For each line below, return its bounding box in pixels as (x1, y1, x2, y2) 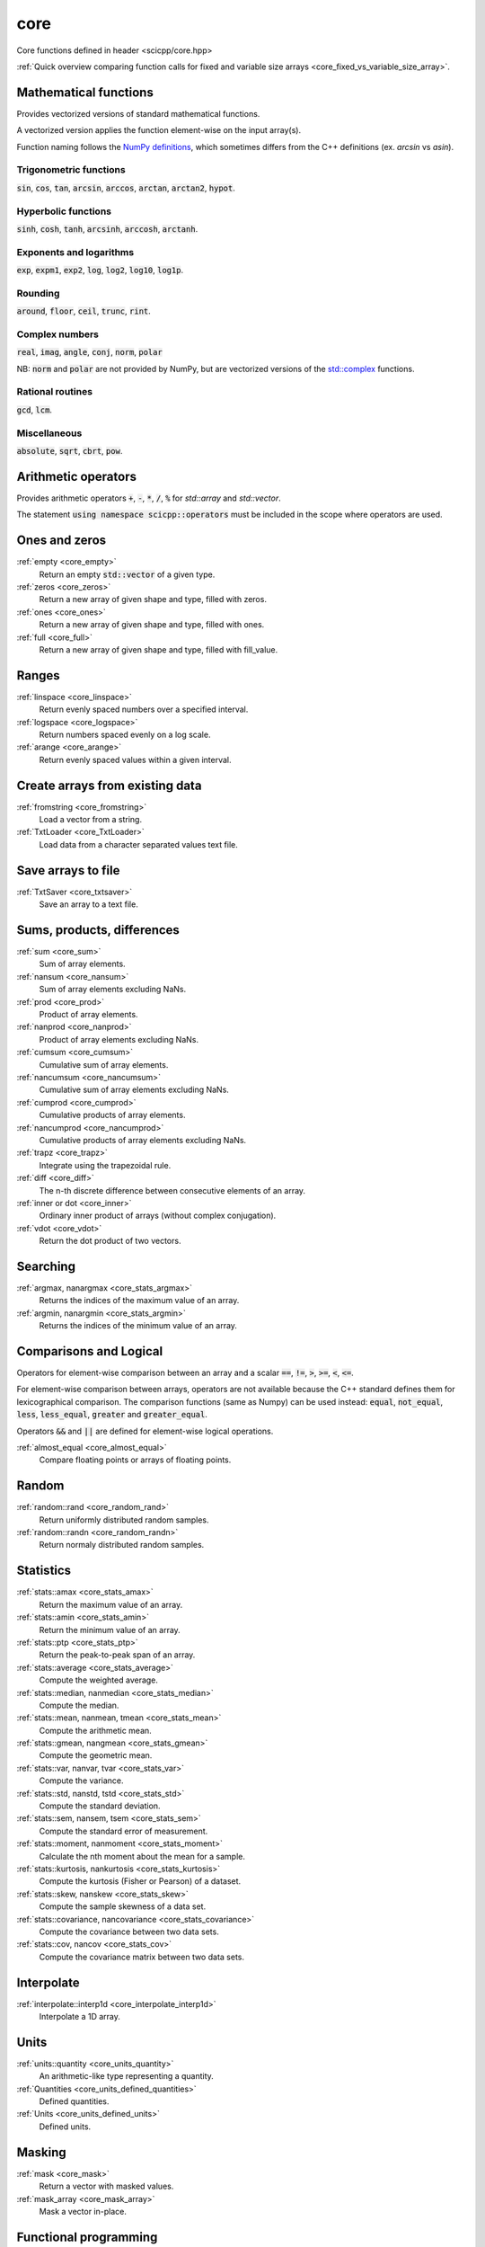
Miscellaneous (16, 427, 83, 440)
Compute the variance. (39, 1775, 125, 1786)
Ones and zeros (16, 533, 107, 548)
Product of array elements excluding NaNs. (39, 1034, 199, 1044)
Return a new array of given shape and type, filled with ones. (39, 619, 265, 630)
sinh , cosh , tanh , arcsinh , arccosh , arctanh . (16, 223, 198, 234)
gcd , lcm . (16, 404, 53, 415)
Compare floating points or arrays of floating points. (39, 1454, 232, 1465)
